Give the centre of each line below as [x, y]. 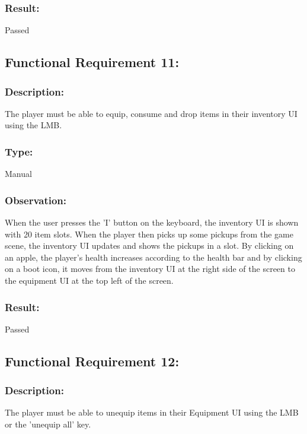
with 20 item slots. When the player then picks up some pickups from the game [149, 234]
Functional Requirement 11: [92, 62]
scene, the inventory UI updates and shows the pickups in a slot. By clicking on [149, 245]
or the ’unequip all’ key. [48, 424]
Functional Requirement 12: [92, 361]
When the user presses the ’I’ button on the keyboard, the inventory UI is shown [152, 222]
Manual [18, 174]
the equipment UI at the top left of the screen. [89, 280]
